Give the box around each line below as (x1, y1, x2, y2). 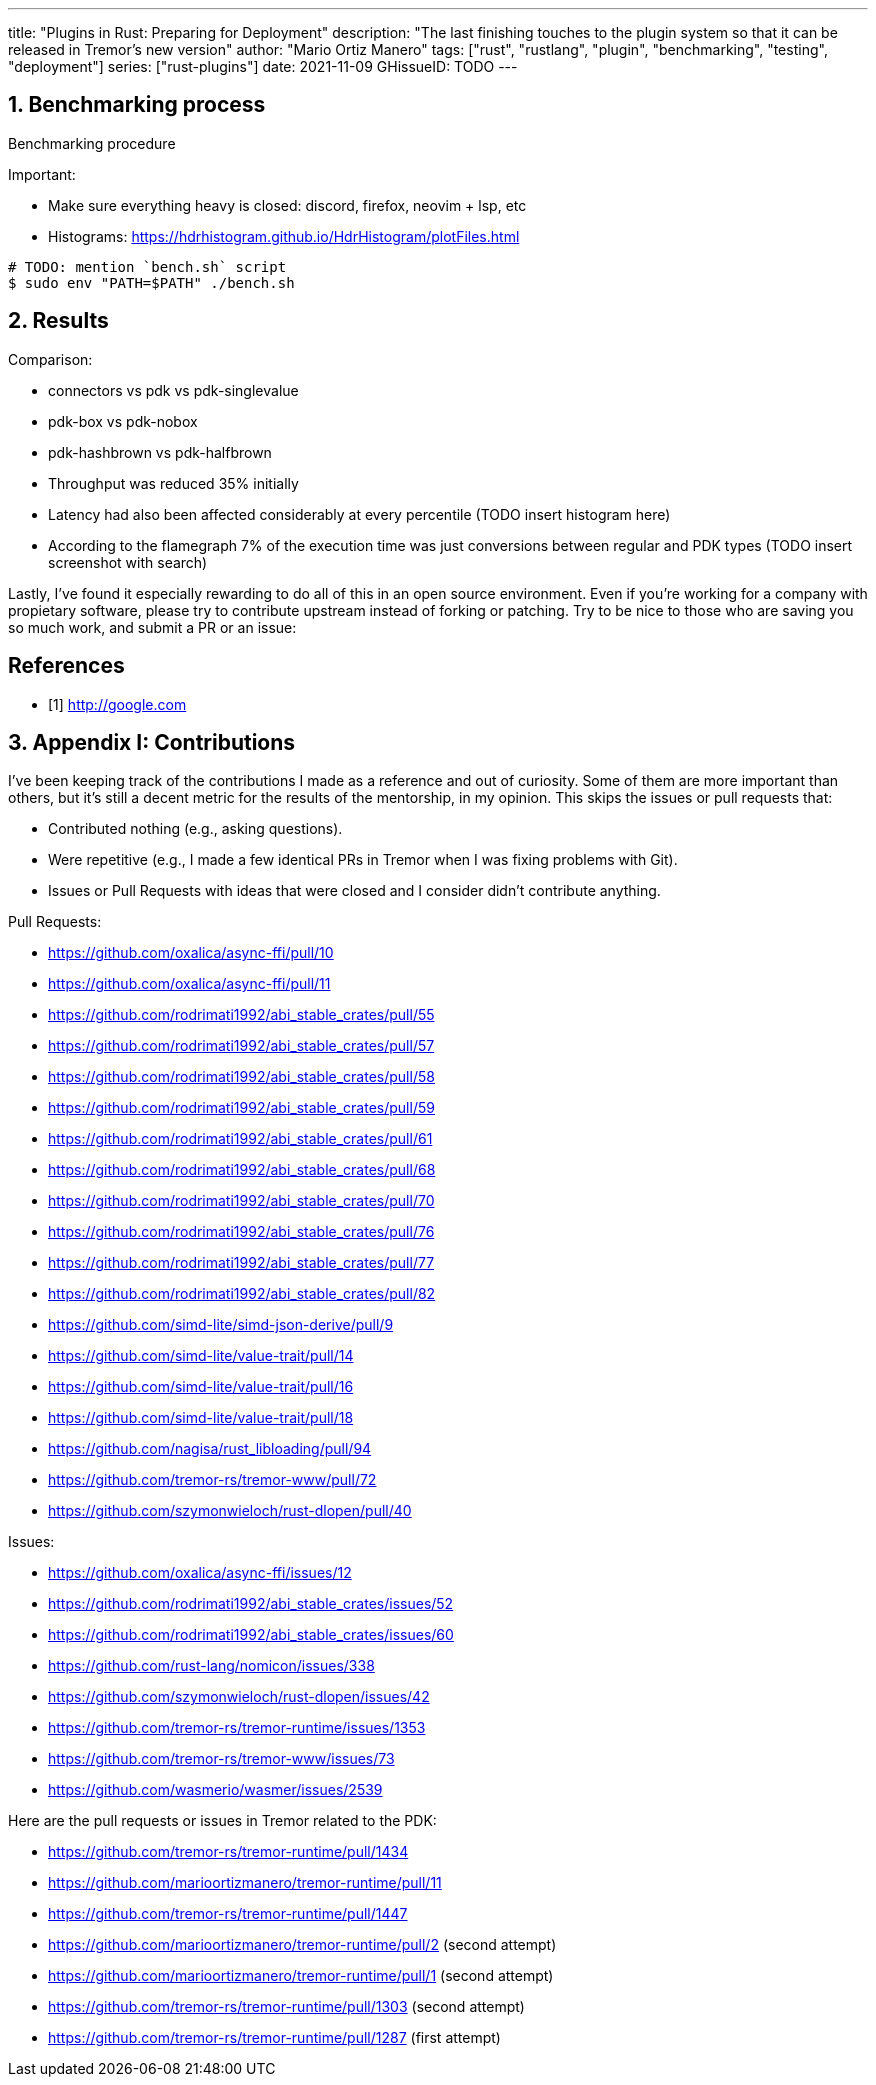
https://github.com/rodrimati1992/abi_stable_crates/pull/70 (48, 1192, 435, 1210)
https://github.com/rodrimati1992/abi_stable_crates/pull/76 (48, 1223, 435, 1241)
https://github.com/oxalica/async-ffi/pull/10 (48, 944, 334, 962)
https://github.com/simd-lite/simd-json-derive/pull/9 (48, 1316, 394, 1334)
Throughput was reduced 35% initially (48, 474, 299, 492)
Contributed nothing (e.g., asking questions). (48, 820, 343, 838)
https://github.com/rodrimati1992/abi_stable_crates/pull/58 (48, 1068, 435, 1086)
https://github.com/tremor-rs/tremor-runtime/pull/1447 (48, 1905, 408, 1923)
